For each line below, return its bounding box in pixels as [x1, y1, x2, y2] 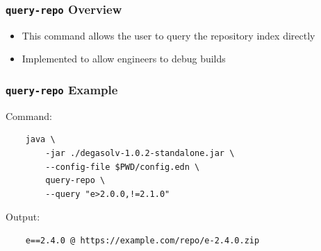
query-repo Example [6, 80, 118, 98]
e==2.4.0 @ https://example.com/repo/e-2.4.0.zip [25, 235, 260, 245]
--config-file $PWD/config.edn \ [45, 162, 200, 172]
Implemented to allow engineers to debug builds [22, 51, 226, 66]
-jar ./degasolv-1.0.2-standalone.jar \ [45, 148, 235, 158]
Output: [6, 209, 40, 224]
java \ [25, 135, 56, 145]
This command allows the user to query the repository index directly [22, 28, 315, 42]
